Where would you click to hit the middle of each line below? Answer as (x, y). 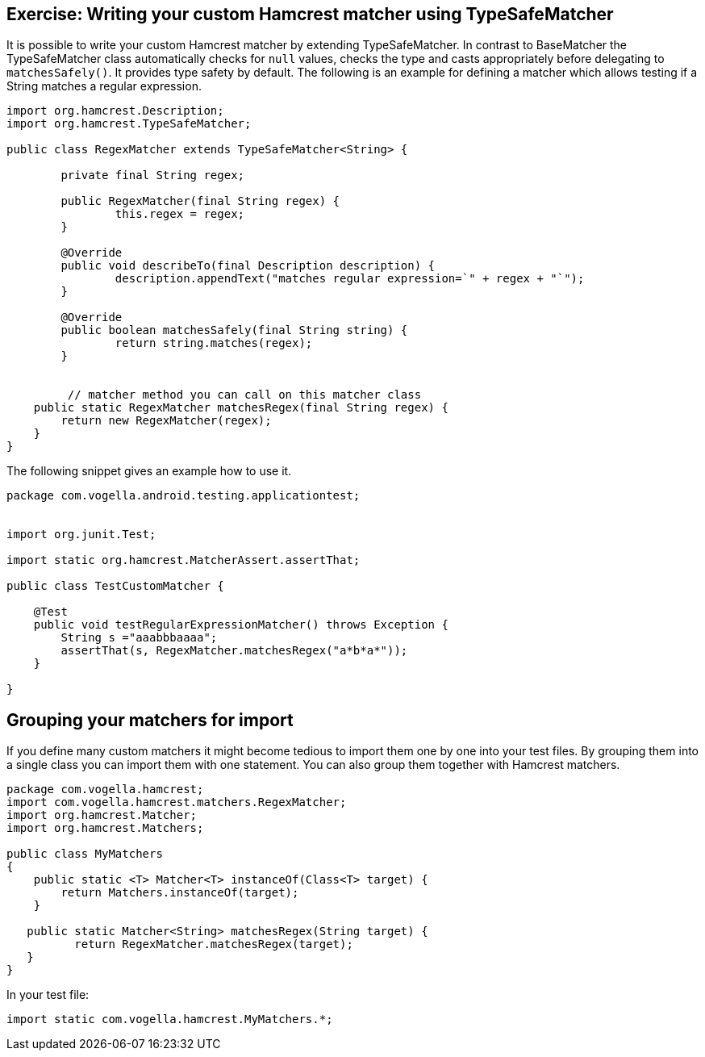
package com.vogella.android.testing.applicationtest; (184, 496)
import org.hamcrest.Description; (115, 111)
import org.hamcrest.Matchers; (105, 828)
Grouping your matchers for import (150, 720)
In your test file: (48, 995)
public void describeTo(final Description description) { (248, 266)
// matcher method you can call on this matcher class (244, 395)
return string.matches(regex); (214, 343)
